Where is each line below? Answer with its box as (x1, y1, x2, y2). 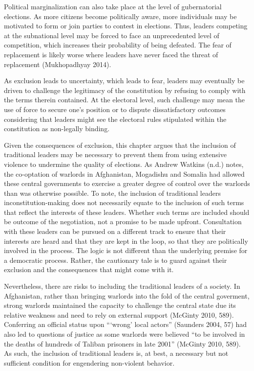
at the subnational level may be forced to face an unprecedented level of (4, 30, 219, 40)
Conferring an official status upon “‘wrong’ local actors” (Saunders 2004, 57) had (4, 319, 247, 329)
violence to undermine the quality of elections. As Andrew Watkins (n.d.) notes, (4, 159, 244, 169)
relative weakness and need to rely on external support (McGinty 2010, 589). (4, 309, 234, 320)
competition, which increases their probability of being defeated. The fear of (4, 40, 232, 50)
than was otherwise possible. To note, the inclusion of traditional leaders (4, 187, 221, 198)
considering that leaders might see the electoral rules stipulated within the (4, 114, 227, 124)
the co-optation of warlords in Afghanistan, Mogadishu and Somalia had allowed (4, 168, 245, 179)
